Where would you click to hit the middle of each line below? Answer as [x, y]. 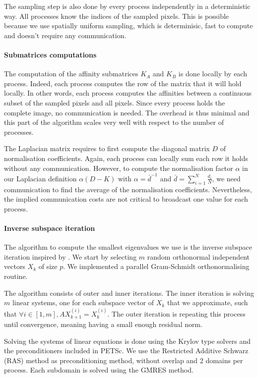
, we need [226, 178]
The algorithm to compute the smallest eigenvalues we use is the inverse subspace [128, 247]
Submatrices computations [50, 54]
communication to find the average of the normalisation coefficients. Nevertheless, [128, 189]
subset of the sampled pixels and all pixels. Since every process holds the [115, 102]
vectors [15, 266]
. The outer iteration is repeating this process [176, 313]
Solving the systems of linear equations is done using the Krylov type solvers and [127, 341]
